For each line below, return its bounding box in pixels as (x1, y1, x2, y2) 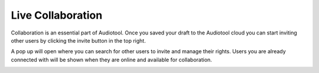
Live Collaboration (11, 9, 103, 22)
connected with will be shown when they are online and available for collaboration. (11, 56, 212, 63)
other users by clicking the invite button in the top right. (11, 37, 146, 44)
